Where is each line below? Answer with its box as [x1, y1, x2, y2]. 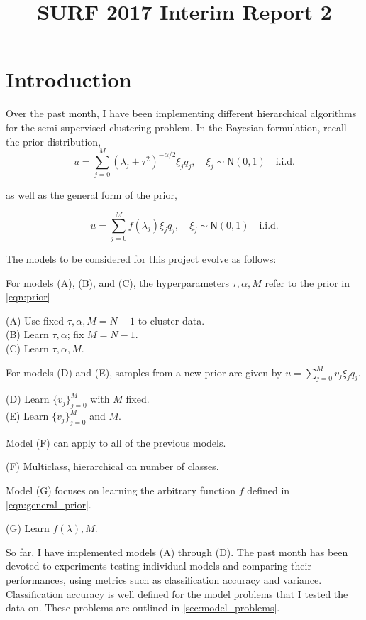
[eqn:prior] [6, 289, 50, 304]
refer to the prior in [265, 275, 350, 290]
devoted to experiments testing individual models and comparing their [6, 558, 311, 573]
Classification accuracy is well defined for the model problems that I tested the [6, 586, 348, 601]
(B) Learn [6, 327, 49, 342]
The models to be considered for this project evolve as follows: [6, 251, 277, 266]
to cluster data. [138, 312, 205, 327]
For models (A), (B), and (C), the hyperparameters [6, 275, 229, 290]
